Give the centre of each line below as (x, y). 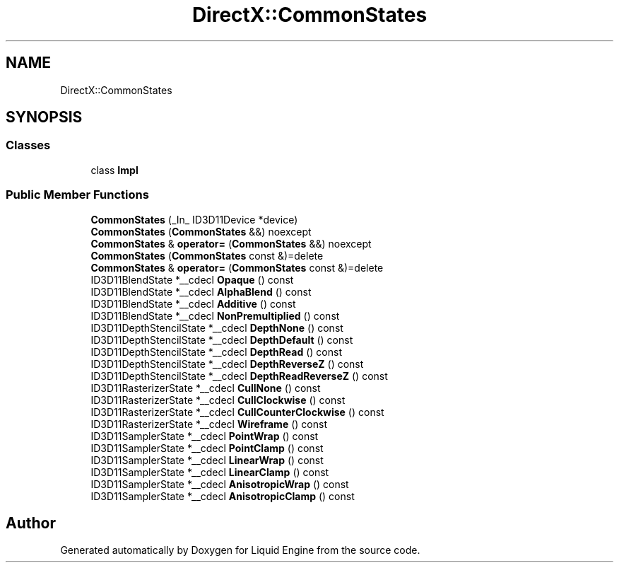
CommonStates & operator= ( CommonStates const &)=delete (237, 267)
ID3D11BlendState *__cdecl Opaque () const (192, 279)
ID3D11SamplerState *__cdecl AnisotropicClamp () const (223, 496)
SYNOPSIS (44, 117)
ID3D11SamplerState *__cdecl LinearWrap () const (207, 460)
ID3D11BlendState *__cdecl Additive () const (193, 303)
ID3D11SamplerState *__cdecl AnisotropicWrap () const (220, 484)
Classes (28, 145)
